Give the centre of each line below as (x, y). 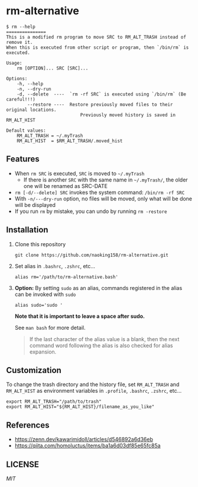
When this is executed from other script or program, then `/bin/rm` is (98, 47)
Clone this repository (40, 244)
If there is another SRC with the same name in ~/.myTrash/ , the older (106, 180)
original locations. (32, 110)
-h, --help (30, 84)
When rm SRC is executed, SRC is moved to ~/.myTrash (79, 173)
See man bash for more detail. (50, 327)
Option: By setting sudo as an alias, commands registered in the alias (98, 288)
